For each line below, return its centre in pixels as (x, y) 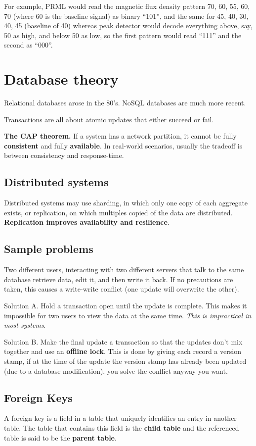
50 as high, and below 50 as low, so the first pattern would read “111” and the (123, 35)
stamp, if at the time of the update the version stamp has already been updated (125, 361)
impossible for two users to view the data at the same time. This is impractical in (128, 315)
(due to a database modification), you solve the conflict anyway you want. (116, 371)
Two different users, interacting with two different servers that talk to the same (124, 270)
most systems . (25, 325)
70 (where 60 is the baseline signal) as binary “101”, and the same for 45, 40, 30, (126, 16)
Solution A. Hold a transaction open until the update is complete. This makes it (126, 306)
